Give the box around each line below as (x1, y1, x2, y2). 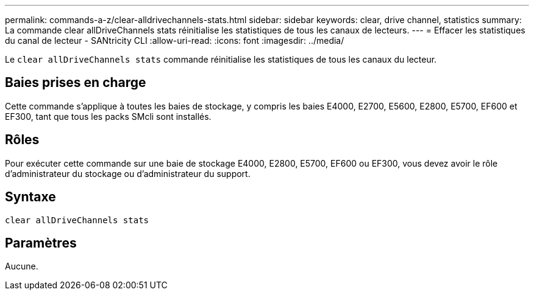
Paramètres (5, 235, 77, 251)
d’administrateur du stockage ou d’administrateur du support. (5, 168, 251, 179)
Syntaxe (5, 189, 56, 205)
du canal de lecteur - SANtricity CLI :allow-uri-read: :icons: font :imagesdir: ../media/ (5, 35, 344, 46)
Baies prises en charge (5, 75, 146, 91)
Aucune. (5, 261, 38, 272)
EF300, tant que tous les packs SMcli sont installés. (5, 111, 212, 122)
